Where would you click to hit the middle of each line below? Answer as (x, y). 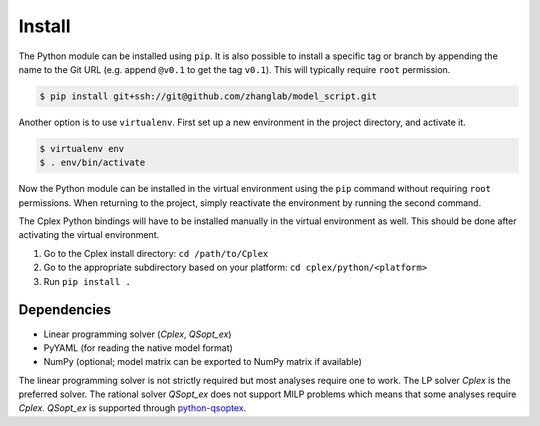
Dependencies (65, 310)
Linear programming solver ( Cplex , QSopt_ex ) (137, 334)
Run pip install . (87, 281)
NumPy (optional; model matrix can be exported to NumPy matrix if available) (202, 362)
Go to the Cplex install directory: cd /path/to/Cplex (156, 253)
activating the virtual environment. (89, 235)
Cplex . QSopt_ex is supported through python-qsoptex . (132, 408)
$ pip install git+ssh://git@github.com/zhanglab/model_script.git (208, 96)
